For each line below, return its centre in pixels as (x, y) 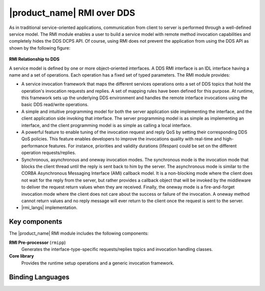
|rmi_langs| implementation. (50, 208)
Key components (36, 222)
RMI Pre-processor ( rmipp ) (38, 242)
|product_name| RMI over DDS (72, 13)
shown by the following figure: (40, 48)
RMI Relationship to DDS (34, 59)
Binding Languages (39, 277)
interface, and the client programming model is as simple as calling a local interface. (106, 125)
